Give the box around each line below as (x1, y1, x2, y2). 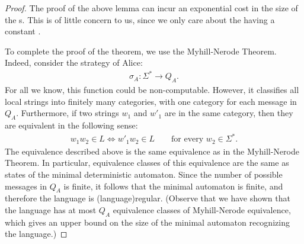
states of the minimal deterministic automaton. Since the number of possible (5, 168, 283, 181)
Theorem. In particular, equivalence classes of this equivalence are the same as (5, 156, 289, 169)
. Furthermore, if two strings (16, 107, 119, 119)
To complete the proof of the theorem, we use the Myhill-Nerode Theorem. (5, 44, 277, 57)
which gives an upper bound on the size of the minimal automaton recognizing (5, 216, 290, 228)
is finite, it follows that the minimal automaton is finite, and (63, 179, 283, 192)
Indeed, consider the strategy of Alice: (5, 56, 143, 69)
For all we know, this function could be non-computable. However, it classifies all (5, 84, 299, 96)
